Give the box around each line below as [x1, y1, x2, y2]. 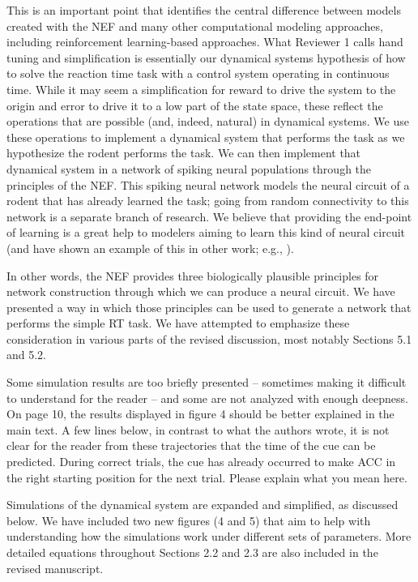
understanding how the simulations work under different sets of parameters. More [6, 528, 412, 545]
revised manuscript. [6, 559, 104, 576]
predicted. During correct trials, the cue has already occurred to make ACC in [6, 453, 396, 470]
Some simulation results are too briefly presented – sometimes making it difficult [6, 374, 407, 391]
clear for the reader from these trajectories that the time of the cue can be [6, 437, 376, 454]
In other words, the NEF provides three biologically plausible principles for [6, 267, 379, 284]
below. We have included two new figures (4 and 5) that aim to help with [6, 511, 371, 529]
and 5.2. [6, 346, 47, 363]
